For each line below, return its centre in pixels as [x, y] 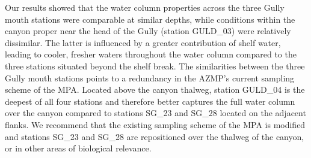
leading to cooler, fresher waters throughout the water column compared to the [151, 54]
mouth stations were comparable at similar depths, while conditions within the [150, 19]
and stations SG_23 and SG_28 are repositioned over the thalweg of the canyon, [155, 136]
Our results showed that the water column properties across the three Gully [145, 7]
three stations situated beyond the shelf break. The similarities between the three [155, 66]
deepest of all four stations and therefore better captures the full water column [150, 101]
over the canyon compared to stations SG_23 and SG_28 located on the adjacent [155, 113]
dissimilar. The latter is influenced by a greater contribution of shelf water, [143, 42]
